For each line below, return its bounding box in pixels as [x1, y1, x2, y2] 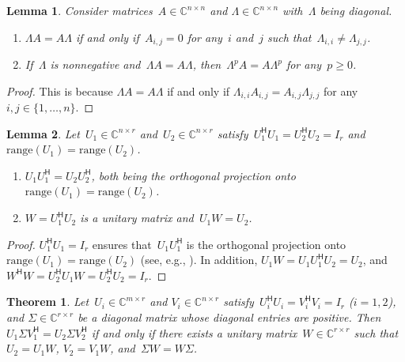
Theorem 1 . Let [6, 293, 89, 310]
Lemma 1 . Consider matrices [6, 2, 153, 18]
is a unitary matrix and [80, 209, 194, 226]
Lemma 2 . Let [6, 125, 80, 141]
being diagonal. [320, 2, 392, 18]
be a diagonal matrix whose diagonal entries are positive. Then [78, 309, 381, 326]
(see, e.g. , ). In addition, [140, 251, 258, 268]
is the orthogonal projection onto [186, 236, 346, 252]
